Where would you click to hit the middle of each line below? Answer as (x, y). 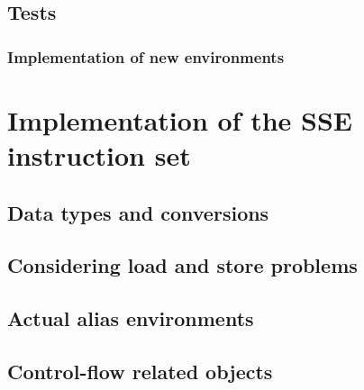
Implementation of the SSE (180, 119)
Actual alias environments (131, 318)
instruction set (99, 155)
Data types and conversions (138, 212)
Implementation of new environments (146, 56)
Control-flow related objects (140, 371)
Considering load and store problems (182, 265)
